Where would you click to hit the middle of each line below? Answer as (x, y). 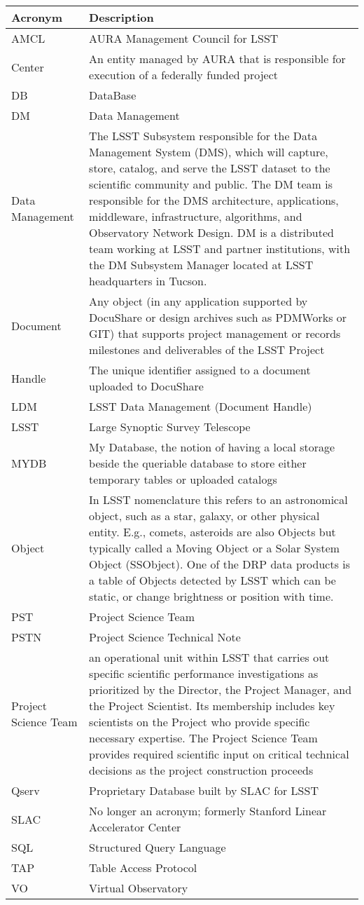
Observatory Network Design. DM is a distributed (211, 232)
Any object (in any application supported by (198, 301)
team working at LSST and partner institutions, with (220, 249)
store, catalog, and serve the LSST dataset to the (210, 168)
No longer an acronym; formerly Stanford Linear (208, 811)
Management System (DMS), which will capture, (209, 152)
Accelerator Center (135, 827)
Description (121, 17)
